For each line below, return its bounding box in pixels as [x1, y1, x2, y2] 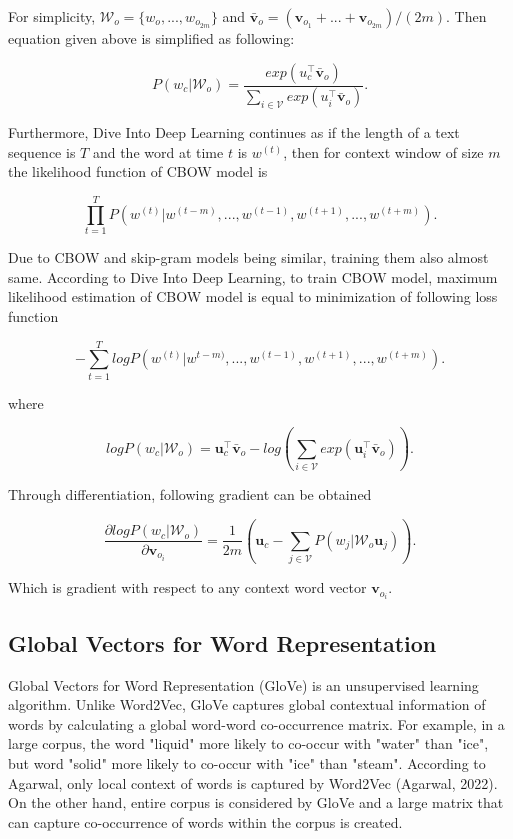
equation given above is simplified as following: [8, 28, 295, 48]
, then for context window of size [283, 141, 484, 162]
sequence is [8, 141, 76, 162]
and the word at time [92, 141, 224, 162]
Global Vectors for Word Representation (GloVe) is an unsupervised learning [8, 674, 479, 695]
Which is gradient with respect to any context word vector [8, 577, 367, 598]
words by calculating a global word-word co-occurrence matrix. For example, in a [8, 713, 505, 734]
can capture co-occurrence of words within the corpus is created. [8, 811, 403, 832]
